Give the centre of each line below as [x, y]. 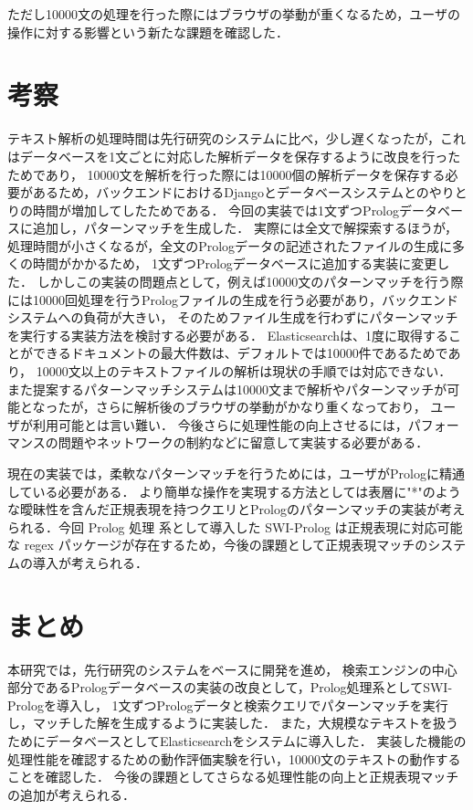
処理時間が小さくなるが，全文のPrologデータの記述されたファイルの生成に [230, 245]
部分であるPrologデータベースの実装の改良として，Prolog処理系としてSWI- [230, 687]
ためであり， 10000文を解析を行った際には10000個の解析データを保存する [226, 174]
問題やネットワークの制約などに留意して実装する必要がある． [243, 442]
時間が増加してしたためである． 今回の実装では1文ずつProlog [216, 210]
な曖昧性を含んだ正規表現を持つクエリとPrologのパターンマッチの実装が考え [236, 509]
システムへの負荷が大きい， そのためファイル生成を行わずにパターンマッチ [233, 317]
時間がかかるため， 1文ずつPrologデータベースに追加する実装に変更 [235, 263]
